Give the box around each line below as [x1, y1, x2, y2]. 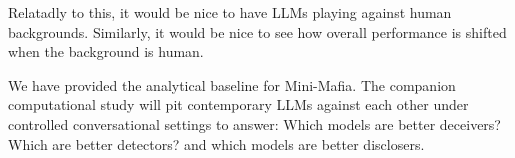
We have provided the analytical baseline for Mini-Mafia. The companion [8, 74, 456, 95]
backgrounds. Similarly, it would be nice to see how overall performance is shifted [8, 21, 507, 42]
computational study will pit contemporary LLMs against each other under [8, 94, 469, 115]
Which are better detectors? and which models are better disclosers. [8, 133, 425, 154]
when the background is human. [8, 41, 204, 62]
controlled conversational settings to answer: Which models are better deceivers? [8, 113, 501, 134]
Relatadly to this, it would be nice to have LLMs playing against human [8, 2, 452, 22]
